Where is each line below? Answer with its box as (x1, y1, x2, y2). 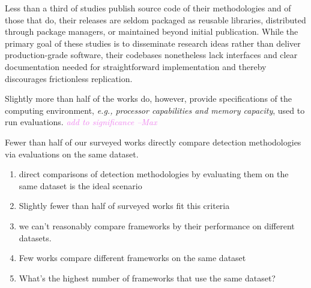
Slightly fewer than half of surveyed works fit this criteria (19, 199, 230, 212)
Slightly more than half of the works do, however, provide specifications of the (5, 92, 292, 105)
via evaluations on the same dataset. (5, 147, 139, 160)
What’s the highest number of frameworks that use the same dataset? (19, 271, 276, 284)
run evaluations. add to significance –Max (5, 116, 157, 128)
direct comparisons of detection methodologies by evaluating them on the (19, 168, 289, 180)
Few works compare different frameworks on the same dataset (19, 251, 246, 264)
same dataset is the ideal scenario (19, 179, 142, 192)
